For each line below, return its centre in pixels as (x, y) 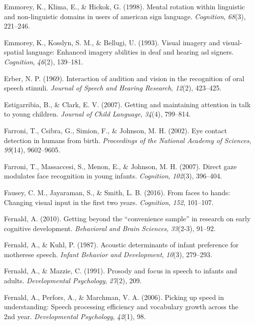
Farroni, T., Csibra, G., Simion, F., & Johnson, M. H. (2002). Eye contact (115, 130)
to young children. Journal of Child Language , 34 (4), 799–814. (98, 114)
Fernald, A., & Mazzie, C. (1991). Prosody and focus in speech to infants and (121, 271)
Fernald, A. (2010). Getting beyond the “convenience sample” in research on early (127, 219)
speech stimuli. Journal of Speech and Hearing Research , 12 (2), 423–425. (113, 88)
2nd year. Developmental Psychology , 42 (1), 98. (75, 316)
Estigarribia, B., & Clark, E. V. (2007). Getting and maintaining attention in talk (127, 104)
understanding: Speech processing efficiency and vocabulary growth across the (121, 307)
